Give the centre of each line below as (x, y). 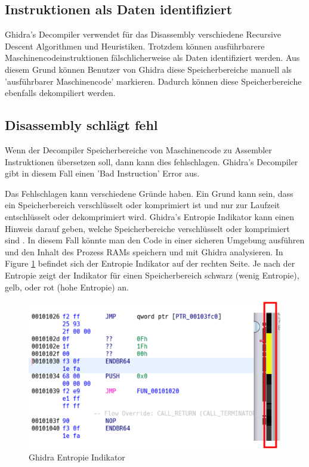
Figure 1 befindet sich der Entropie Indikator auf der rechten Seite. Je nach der (150, 263)
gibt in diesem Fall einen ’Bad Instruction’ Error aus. (102, 173)
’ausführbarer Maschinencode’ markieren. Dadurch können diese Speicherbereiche (153, 81)
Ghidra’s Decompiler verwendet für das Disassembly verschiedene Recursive (143, 34)
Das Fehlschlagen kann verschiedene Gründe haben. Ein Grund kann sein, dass (149, 193)
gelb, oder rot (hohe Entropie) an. (67, 287)
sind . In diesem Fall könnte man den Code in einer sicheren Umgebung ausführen (155, 240)
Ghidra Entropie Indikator (77, 457)
